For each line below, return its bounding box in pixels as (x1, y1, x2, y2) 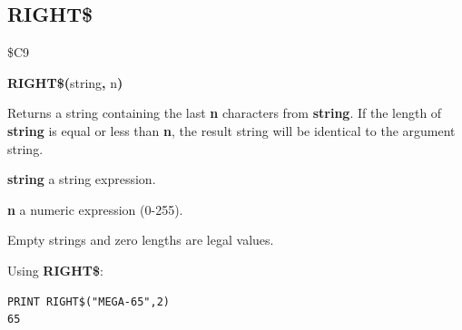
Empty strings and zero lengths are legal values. (7, 230, 274, 249)
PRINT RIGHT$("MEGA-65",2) (7, 295, 170, 308)
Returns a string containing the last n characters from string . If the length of (7, 103, 442, 122)
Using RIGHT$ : (7, 260, 103, 279)
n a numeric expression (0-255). (7, 199, 183, 218)
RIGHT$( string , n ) (7, 73, 123, 92)
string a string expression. (7, 170, 156, 189)
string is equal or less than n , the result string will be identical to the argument (7, 121, 456, 140)
